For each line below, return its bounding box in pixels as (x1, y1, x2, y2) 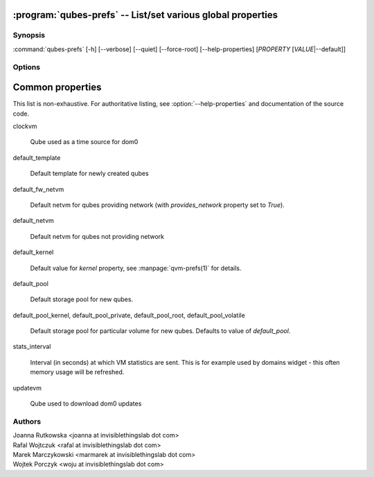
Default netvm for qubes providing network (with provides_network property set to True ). (30, 201, 285, 209)
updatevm (12, 384, 42, 392)
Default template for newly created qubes (30, 170, 149, 178)
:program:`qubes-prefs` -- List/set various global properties (12, 9, 278, 21)
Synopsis (12, 30, 45, 40)
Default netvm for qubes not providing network (30, 232, 165, 240)
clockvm (12, 122, 37, 131)
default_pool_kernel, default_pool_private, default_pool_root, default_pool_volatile (12, 311, 245, 319)
